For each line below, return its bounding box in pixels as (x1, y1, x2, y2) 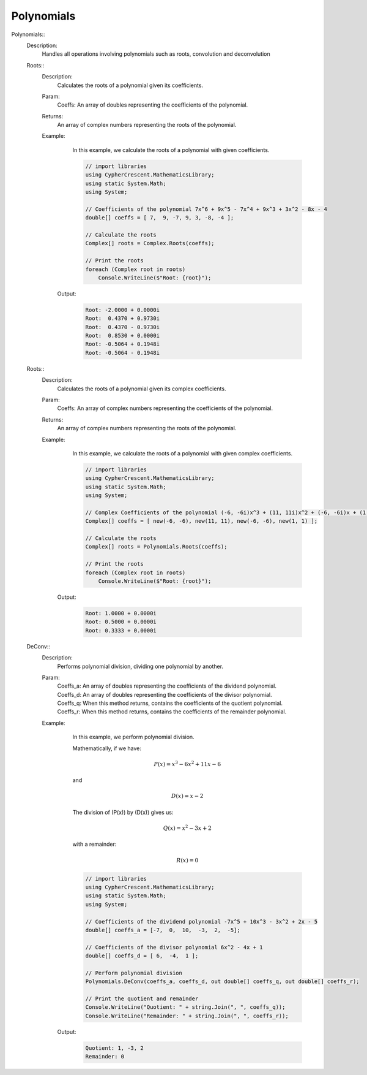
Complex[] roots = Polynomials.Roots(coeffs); (85, 543, 228, 550)
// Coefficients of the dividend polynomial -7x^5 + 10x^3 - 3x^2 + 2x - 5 (85, 918, 318, 925)
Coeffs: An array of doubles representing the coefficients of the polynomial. (57, 101, 248, 108)
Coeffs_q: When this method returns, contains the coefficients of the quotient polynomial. (57, 699, 283, 707)
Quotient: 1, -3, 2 (85, 1044, 144, 1051)
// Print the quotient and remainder (85, 995, 199, 1002)
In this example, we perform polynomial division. (72, 733, 195, 741)
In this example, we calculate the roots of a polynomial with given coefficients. (72, 146, 270, 153)
